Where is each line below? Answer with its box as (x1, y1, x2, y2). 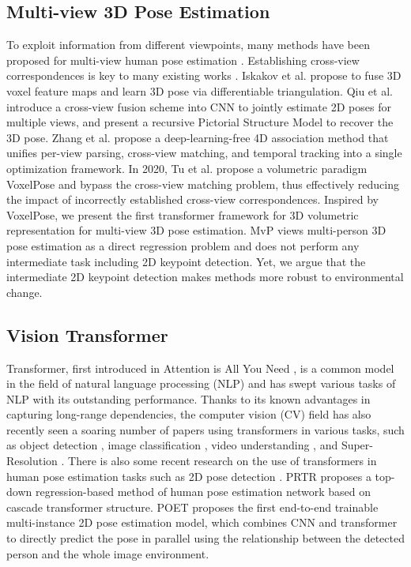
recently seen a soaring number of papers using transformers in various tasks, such (6, 421, 405, 437)
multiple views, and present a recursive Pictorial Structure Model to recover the (6, 114, 394, 130)
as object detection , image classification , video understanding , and (6, 437, 338, 453)
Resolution (6, 452, 58, 469)
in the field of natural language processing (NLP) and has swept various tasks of (6, 375, 396, 392)
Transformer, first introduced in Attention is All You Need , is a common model (6, 359, 394, 376)
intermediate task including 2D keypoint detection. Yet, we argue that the (6, 253, 366, 269)
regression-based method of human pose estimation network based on (35, 483, 371, 500)
